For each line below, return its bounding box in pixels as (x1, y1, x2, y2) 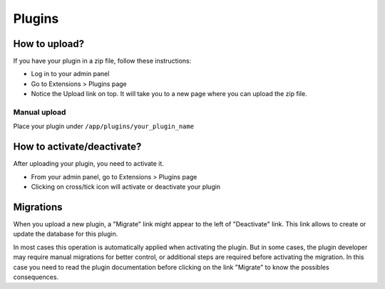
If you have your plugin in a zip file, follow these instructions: (13, 57, 192, 65)
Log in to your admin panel (31, 70, 110, 78)
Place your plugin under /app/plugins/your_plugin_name (13, 122, 195, 131)
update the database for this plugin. (13, 230, 118, 238)
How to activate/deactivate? (13, 141, 142, 153)
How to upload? (13, 38, 85, 50)
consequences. (13, 273, 59, 281)
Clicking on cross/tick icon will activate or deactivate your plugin (31, 182, 221, 191)
